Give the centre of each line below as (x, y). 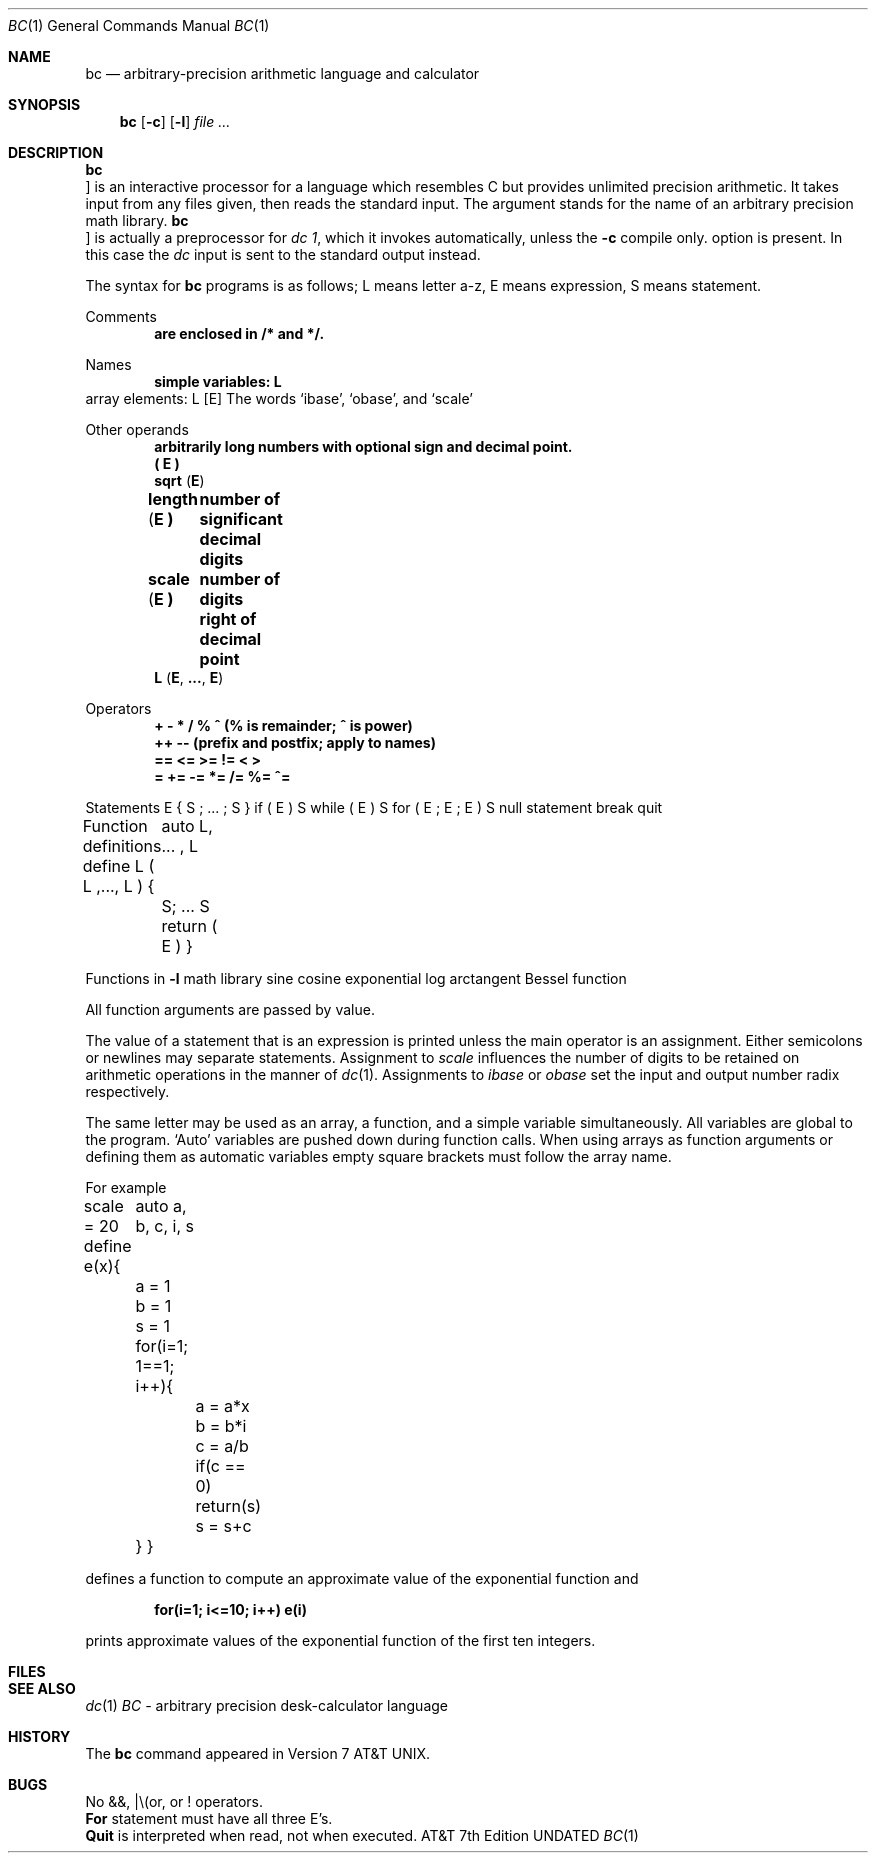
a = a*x (222, 1406)
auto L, (187, 826)
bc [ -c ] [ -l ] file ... (175, 121)
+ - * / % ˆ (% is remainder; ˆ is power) (283, 725)
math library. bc (137, 220)
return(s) (228, 1506)
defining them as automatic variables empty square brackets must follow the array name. (378, 1156)
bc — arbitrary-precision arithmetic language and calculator (282, 73)
